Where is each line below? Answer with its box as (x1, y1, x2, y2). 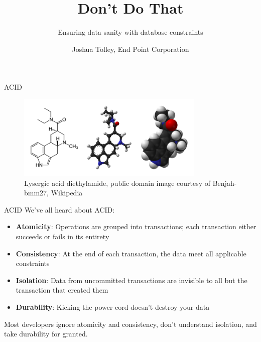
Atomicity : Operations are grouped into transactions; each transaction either (16, 221, 256, 232)
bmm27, (24, 187, 49, 198)
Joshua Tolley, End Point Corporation (72, 43, 189, 54)
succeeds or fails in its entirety (16, 231, 109, 242)
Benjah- (212, 177, 237, 188)
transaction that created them (16, 285, 108, 295)
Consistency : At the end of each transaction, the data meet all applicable (16, 248, 246, 258)
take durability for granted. (4, 328, 88, 339)
